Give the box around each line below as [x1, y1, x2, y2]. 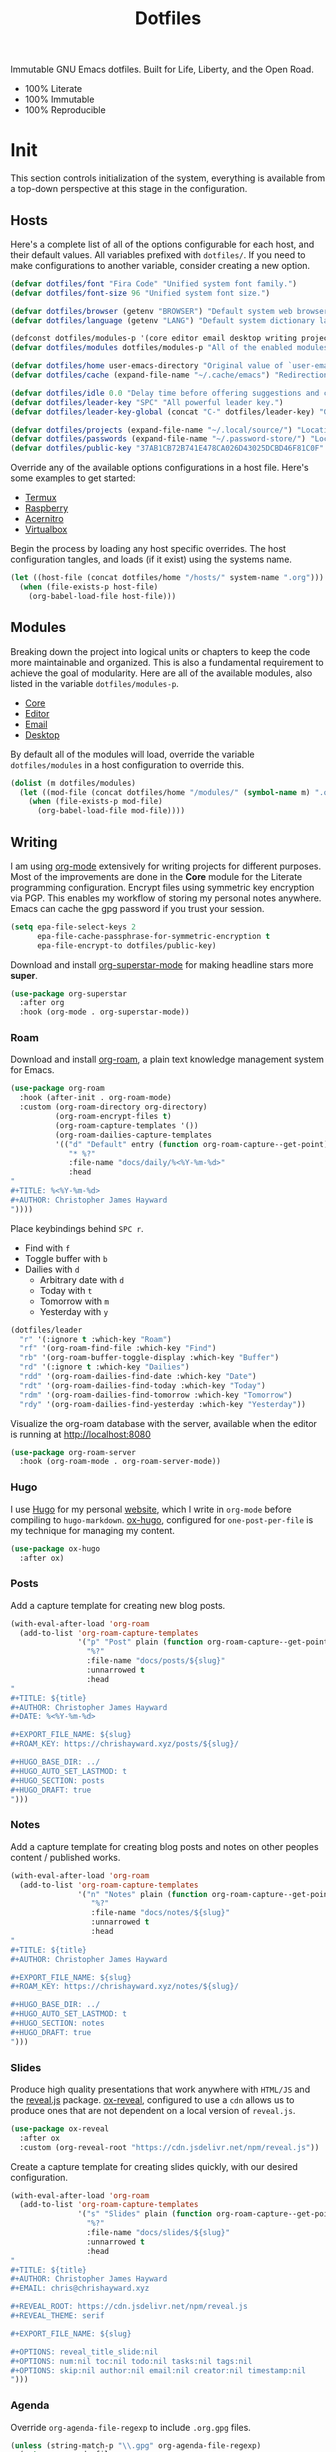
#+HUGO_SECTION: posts [10, 1775, 105, 1786]
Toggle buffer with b [24, 1252, 108, 1264]
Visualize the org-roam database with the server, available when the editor [10, 1417, 318, 1429]
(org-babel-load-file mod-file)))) [36, 806, 186, 816]
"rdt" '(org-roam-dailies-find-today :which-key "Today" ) [19, 1380, 267, 1391]
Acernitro [24, 513, 64, 525]
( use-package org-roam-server [10, 1447, 137, 1457]
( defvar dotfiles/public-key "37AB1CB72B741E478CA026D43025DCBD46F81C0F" [10, 443, 325, 454]
